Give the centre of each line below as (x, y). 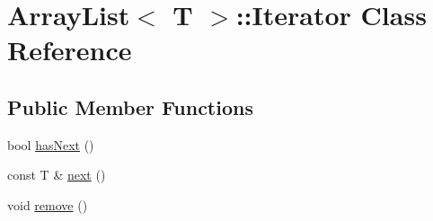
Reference (70, 50)
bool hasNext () (51, 144)
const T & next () (57, 175)
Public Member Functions (130, 106)
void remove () (48, 204)
